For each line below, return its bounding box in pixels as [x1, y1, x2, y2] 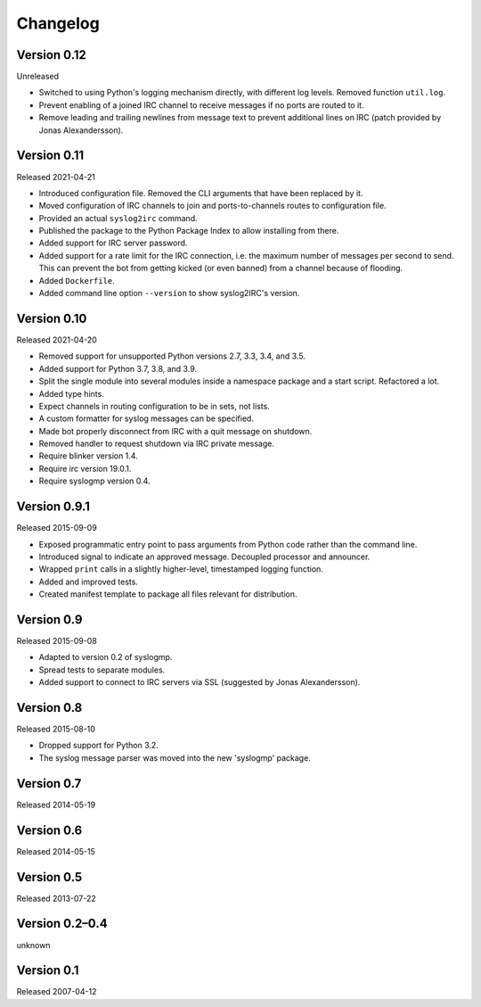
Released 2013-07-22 [16, 893, 97, 904]
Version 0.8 [16, 700, 83, 715]
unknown [16, 939, 51, 950]
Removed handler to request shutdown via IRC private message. [38, 438, 275, 450]
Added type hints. [38, 388, 104, 399]
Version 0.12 [16, 47, 86, 62]
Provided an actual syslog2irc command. [38, 212, 198, 223]
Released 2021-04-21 [16, 171, 95, 182]
